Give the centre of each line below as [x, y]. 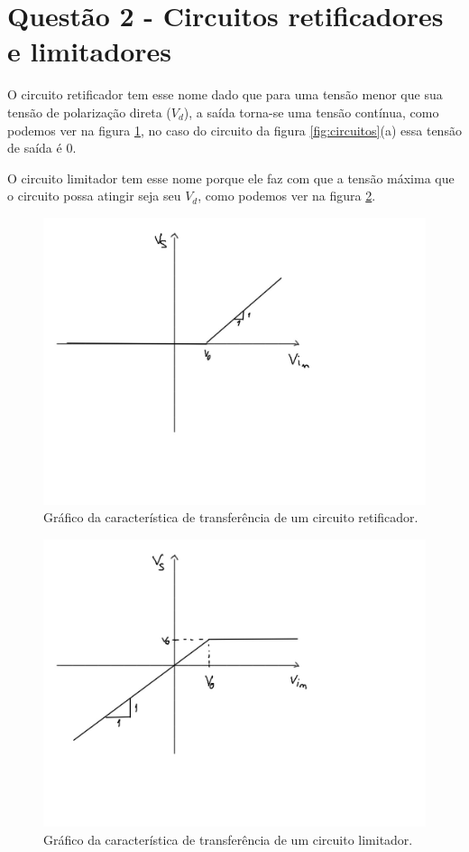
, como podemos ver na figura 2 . [287, 196]
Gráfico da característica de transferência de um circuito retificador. [231, 517]
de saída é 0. [42, 148]
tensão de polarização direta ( [89, 112]
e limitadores [90, 51]
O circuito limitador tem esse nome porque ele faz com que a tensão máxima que [231, 178]
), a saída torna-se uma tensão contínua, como [311, 112]
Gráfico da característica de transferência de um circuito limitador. [228, 839]
